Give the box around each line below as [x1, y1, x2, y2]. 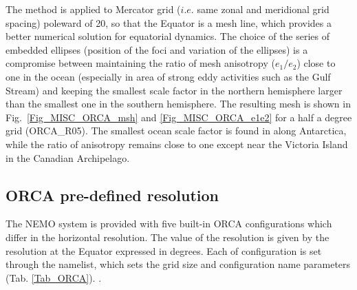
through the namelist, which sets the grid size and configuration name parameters [6, 257, 351, 271]
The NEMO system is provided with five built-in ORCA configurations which [6, 216, 332, 231]
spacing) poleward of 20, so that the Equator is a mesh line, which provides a [6, 15, 332, 30]
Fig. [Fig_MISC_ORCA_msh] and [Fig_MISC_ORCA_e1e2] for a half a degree [6, 110, 352, 124]
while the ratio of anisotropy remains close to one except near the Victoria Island [6, 136, 348, 151]
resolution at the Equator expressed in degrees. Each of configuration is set [6, 243, 322, 258]
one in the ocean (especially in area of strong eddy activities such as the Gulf [6, 69, 331, 83]
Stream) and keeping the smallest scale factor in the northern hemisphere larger [6, 83, 343, 97]
